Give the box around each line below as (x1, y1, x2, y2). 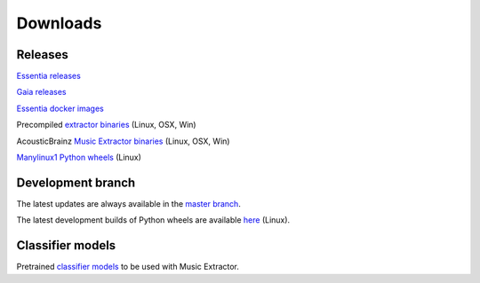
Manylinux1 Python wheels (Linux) (16, 152, 142, 163)
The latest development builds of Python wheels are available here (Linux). (16, 215, 291, 225)
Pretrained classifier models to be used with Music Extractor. (16, 262, 240, 272)
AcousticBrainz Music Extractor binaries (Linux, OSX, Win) (16, 136, 230, 146)
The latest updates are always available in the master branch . (16, 198, 242, 208)
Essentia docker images (16, 103, 104, 114)
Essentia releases (16, 71, 82, 82)
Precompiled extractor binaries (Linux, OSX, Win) (16, 120, 196, 130)
